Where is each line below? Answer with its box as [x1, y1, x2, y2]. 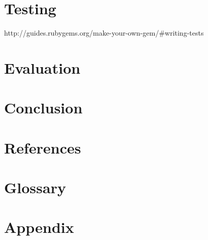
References [4, 137, 81, 158]
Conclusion [4, 97, 83, 118]
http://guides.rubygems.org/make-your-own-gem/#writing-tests [4, 27, 204, 38]
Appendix [4, 217, 74, 237]
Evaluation [4, 57, 80, 78]
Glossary [4, 177, 66, 198]
